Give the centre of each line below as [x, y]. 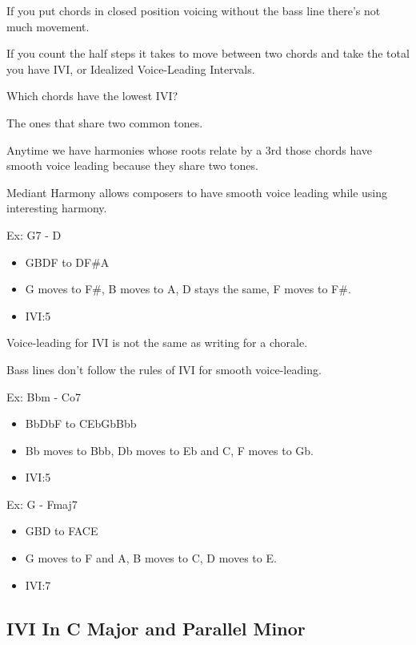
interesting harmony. [57, 208]
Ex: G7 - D [34, 234]
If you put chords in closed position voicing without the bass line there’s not [194, 10]
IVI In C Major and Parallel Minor [156, 628]
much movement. [48, 26]
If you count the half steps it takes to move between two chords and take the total [208, 53]
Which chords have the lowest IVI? [92, 96]
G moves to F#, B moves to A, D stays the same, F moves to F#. [188, 289]
